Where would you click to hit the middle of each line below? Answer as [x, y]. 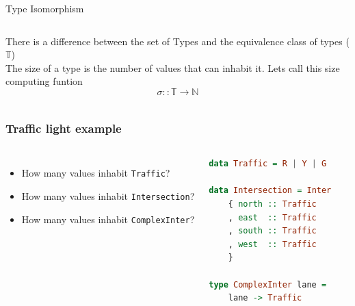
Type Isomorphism [45, 8]
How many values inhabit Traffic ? [96, 173]
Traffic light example [64, 128]
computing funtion [44, 81]
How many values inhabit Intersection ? [108, 195]
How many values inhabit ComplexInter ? [108, 219]
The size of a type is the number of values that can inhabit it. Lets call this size [173, 67]
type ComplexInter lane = [268, 284]
